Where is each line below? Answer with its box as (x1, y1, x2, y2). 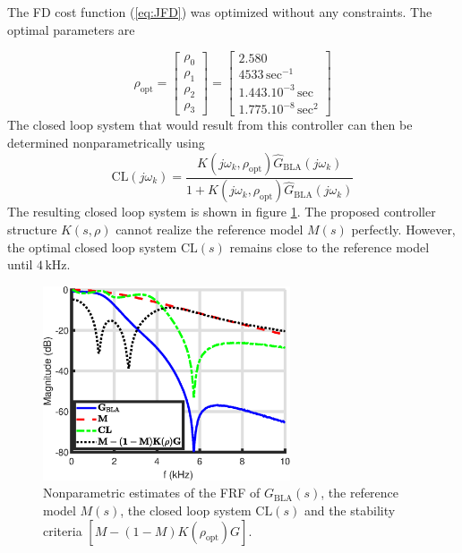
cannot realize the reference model (115, 220, 304, 239)
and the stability (304, 500, 396, 519)
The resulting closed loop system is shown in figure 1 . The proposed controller (7, 202, 436, 221)
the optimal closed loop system (7, 237, 177, 256)
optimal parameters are (7, 20, 135, 38)
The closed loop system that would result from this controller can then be (7, 115, 413, 134)
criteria (43, 521, 82, 540)
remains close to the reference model (229, 237, 430, 256)
